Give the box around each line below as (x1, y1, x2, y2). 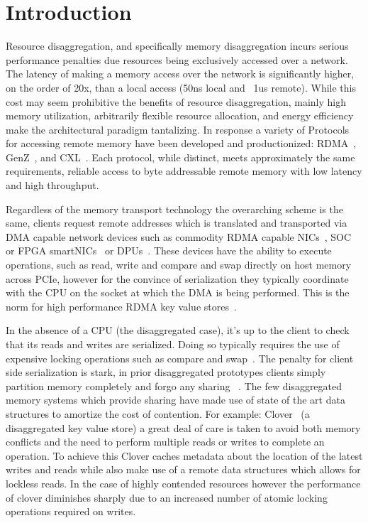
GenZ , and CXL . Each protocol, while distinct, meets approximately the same (6, 149, 355, 164)
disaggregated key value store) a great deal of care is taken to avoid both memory (6, 420, 361, 435)
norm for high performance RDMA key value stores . (6, 298, 237, 313)
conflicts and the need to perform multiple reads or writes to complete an (6, 434, 325, 449)
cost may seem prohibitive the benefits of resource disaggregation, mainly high (6, 94, 347, 109)
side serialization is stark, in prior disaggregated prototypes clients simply (6, 365, 326, 379)
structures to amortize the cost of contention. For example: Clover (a (6, 406, 310, 421)
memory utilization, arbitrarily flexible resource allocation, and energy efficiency (6, 108, 354, 123)
